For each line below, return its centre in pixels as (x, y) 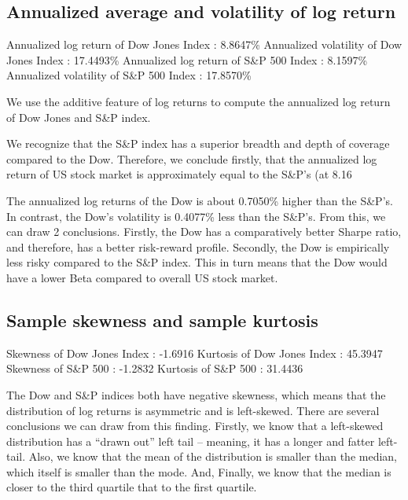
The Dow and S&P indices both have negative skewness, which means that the (196, 394)
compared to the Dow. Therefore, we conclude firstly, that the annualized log (192, 158)
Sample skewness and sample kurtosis (162, 320)
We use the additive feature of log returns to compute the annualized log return (198, 101)
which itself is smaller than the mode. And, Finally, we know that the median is (199, 471)
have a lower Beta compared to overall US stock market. (142, 277)
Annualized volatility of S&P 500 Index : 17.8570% (129, 75)
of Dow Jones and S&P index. (79, 117)
